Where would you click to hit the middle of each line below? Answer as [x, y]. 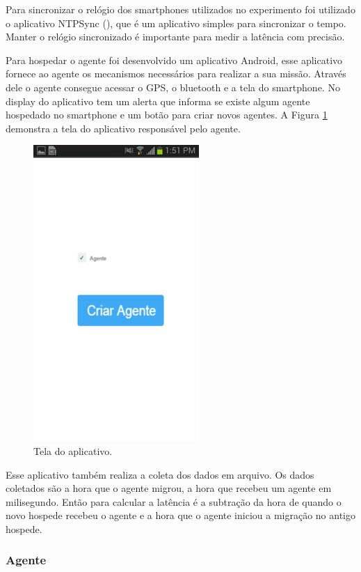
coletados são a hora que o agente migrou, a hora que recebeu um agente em [169, 488]
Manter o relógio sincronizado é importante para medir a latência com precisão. [175, 37]
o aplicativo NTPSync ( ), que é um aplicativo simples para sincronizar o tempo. [176, 23]
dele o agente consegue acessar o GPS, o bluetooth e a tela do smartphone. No [173, 87]
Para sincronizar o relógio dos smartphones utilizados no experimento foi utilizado [180, 9]
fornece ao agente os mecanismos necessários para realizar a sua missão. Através [176, 74]
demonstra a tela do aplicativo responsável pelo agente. [123, 128]
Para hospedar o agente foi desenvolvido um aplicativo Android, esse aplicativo [174, 60]
